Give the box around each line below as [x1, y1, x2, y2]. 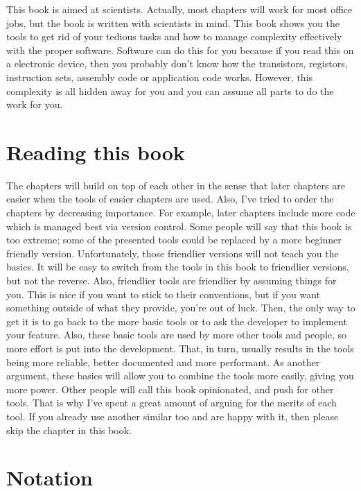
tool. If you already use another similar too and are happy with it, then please [6, 408, 339, 423]
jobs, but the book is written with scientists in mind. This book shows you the [6, 15, 340, 30]
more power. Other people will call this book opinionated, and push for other [6, 381, 334, 396]
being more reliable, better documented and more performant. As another [6, 354, 320, 369]
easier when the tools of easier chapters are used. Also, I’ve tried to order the [6, 191, 334, 206]
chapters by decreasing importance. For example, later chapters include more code [6, 205, 355, 220]
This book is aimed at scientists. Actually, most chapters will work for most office [6, 2, 353, 16]
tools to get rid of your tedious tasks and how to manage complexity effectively [6, 29, 342, 44]
